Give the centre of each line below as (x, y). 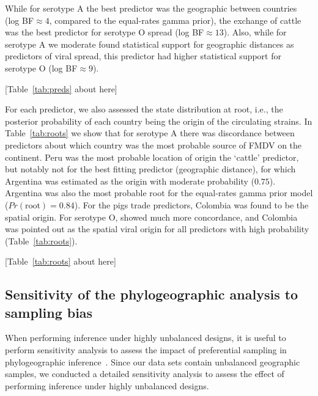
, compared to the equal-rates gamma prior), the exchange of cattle (175, 20)
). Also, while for (255, 32)
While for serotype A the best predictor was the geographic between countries (151, 8)
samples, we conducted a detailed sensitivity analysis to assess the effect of (145, 374)
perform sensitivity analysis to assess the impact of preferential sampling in (146, 350)
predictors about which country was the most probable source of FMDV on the (153, 145)
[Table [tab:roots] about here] (61, 261)
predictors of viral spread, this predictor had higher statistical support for (143, 56)
